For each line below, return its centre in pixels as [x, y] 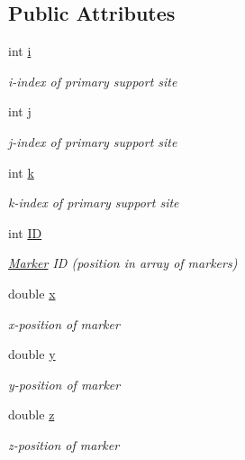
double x [32, 293]
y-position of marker [64, 384]
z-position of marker [64, 444]
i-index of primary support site [93, 81]
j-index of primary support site [93, 141]
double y [32, 354]
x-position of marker [64, 323]
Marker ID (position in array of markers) [123, 263]
